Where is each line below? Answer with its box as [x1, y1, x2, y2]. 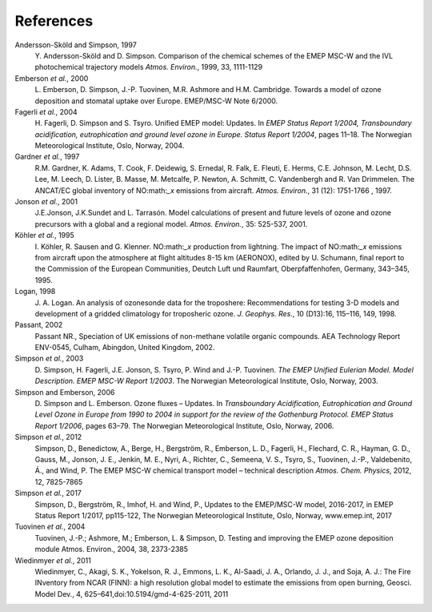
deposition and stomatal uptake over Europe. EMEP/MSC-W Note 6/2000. [34, 96, 278, 106]
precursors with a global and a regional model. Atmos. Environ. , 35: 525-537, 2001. [34, 219, 308, 228]
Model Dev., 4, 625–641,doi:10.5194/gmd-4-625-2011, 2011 [34, 589, 229, 598]
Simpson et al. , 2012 [14, 433, 82, 442]
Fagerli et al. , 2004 [14, 107, 78, 116]
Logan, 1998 [14, 287, 56, 296]
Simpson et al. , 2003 [14, 353, 84, 364]
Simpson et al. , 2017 [14, 489, 82, 498]
